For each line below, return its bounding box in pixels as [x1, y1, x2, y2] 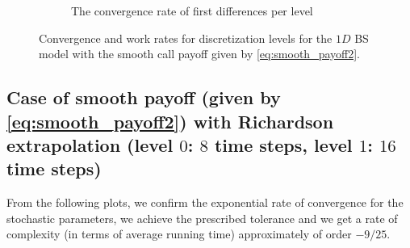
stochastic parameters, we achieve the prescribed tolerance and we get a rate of [6, 209, 398, 226]
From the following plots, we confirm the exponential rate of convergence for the [6, 194, 404, 211]
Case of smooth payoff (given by [6, 85, 281, 110]
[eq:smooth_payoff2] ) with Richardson [6, 108, 334, 133]
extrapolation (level [6, 132, 174, 157]
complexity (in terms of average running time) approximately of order [6, 225, 352, 242]
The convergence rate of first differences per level [71, 2, 313, 19]
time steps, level [214, 132, 353, 157]
